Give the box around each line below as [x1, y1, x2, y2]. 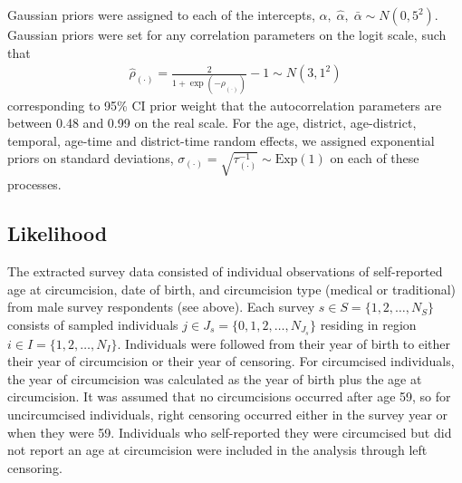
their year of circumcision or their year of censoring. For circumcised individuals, [7, 352, 455, 371]
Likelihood [7, 219, 108, 247]
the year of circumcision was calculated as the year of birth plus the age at [7, 369, 422, 388]
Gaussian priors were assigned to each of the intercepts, [7, 5, 315, 24]
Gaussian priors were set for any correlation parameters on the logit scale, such [7, 25, 447, 43]
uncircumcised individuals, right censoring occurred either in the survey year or [7, 405, 448, 424]
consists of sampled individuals [7, 314, 178, 333]
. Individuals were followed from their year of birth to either [117, 333, 450, 353]
